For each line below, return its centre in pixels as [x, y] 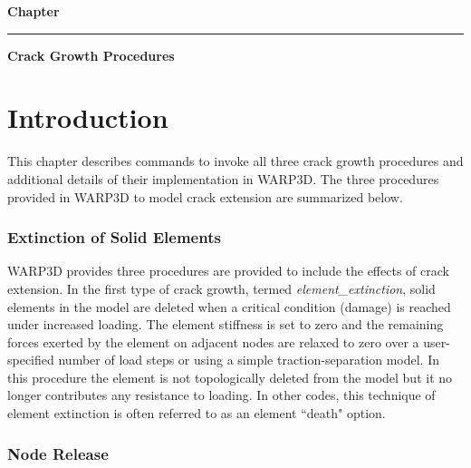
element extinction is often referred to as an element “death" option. [197, 413]
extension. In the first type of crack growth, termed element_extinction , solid [221, 288]
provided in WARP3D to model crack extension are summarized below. [205, 196]
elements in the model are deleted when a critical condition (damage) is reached [229, 306]
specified [31, 360]
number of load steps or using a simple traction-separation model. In [249, 360]
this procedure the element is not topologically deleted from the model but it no [230, 377]
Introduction [88, 117]
